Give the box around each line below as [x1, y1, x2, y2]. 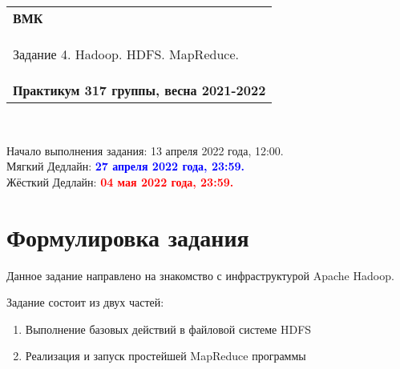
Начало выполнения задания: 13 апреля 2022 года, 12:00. [6, 142, 284, 158]
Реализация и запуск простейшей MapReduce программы [25, 347, 306, 364]
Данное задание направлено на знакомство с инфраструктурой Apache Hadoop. [6, 267, 394, 283]
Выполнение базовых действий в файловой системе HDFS [25, 320, 312, 337]
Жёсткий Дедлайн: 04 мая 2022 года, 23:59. [6, 173, 234, 190]
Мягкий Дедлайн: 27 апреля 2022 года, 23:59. [6, 158, 245, 174]
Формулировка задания [6, 220, 249, 253]
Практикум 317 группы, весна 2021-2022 [13, 81, 266, 99]
